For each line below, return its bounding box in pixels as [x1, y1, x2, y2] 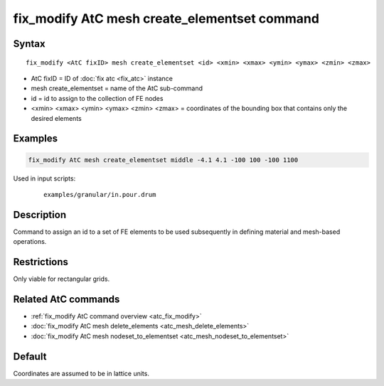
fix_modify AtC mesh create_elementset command [13, 11, 320, 26]
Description [13, 208, 67, 220]
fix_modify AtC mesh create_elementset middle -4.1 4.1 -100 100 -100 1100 [28, 156, 299, 163]
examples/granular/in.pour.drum [43, 191, 156, 198]
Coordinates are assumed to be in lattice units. [13, 369, 149, 377]
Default [13, 350, 47, 363]
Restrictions [13, 256, 69, 268]
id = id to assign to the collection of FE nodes [31, 94, 164, 102]
